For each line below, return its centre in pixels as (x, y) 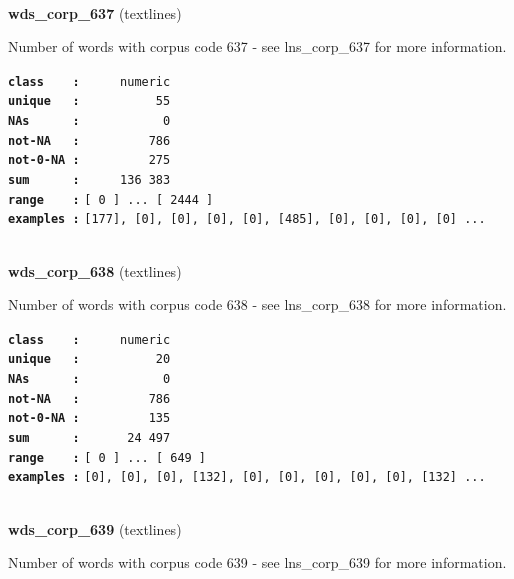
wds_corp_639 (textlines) (95, 528)
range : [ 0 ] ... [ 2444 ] (111, 199)
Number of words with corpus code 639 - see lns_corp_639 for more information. (257, 562)
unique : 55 (89, 101)
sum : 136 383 (89, 180)
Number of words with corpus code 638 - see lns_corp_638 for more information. (257, 304)
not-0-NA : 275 (89, 160)
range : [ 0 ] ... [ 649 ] (107, 457)
